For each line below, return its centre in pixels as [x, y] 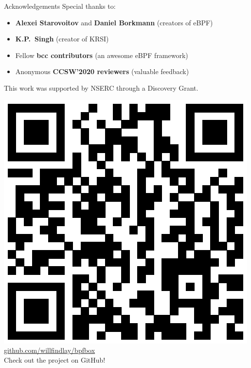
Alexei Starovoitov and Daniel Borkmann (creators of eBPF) [114, 22]
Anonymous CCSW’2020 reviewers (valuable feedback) [102, 71]
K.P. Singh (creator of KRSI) [62, 39]
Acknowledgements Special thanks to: [60, 6]
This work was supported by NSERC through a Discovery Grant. [101, 87]
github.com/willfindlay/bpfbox [50, 350]
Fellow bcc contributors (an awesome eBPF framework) [102, 55]
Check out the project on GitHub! [55, 359]
